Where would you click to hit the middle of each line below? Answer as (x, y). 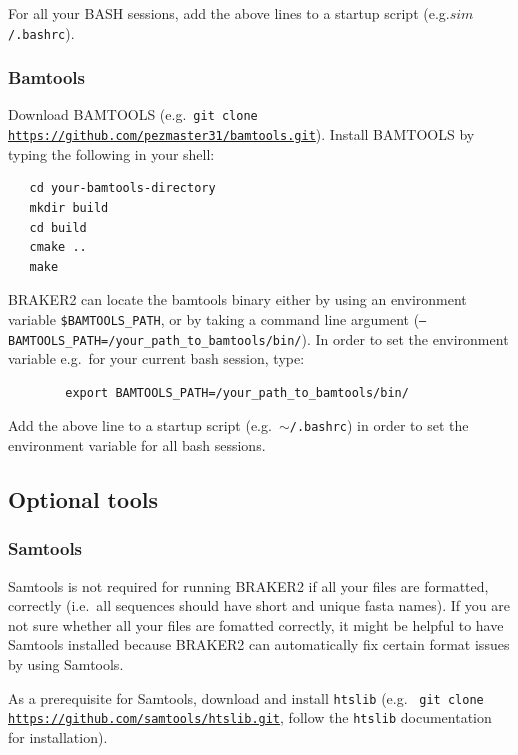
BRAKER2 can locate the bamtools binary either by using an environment (237, 299)
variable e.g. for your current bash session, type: (156, 358)
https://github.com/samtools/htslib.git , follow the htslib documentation (250, 717)
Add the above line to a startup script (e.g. (140, 425)
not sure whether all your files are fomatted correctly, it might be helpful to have (256, 624)
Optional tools (83, 499)
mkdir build (69, 207)
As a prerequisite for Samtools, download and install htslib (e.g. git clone (246, 697)
